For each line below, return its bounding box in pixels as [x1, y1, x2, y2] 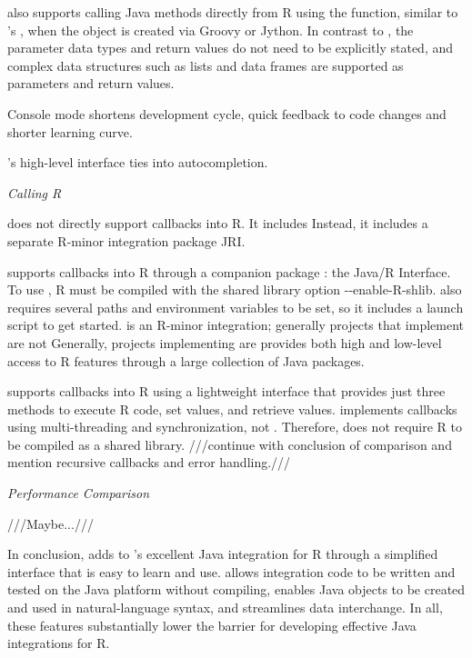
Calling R [7, 183, 62, 202]
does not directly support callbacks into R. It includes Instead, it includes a [7, 214, 428, 233]
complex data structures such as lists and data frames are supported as [7, 55, 404, 75]
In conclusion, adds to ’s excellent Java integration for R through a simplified [7, 544, 438, 563]
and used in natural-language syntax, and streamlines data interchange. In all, [7, 598, 443, 617]
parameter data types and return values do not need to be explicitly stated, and [7, 38, 454, 57]
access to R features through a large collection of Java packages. [7, 351, 365, 370]
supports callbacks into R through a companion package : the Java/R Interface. [7, 262, 451, 281]
